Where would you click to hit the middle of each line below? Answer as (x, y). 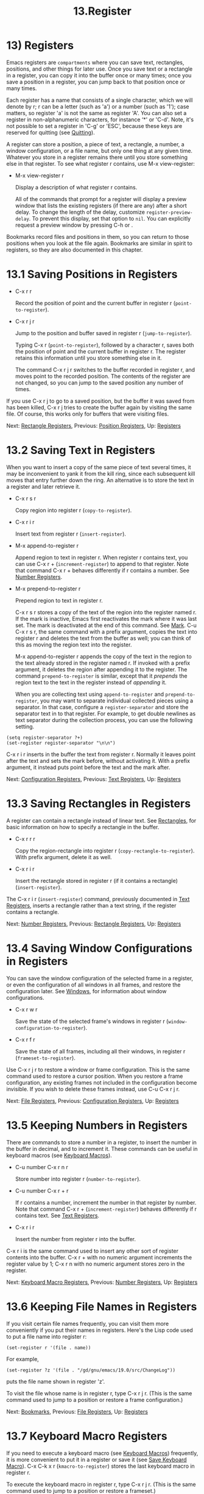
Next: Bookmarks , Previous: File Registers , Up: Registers (77, 1411)
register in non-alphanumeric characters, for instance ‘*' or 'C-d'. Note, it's (100, 119)
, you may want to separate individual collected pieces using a (115, 700)
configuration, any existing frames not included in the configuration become (102, 1082)
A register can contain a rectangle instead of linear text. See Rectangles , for (101, 820)
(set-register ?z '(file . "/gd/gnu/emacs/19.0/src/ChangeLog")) (91, 1370)
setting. (25, 726)
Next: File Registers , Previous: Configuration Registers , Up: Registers (93, 1100)
